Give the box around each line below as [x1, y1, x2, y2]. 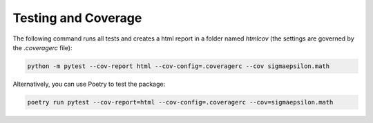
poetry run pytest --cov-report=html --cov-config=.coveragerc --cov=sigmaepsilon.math [27, 98, 334, 106]
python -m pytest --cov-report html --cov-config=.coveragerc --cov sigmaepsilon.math [27, 62, 330, 70]
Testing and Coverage [12, 10, 142, 25]
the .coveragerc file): [12, 43, 73, 52]
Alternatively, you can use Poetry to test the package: [12, 80, 166, 88]
